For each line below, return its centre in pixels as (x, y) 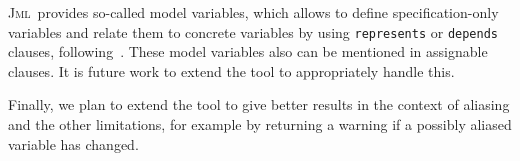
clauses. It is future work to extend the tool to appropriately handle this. (231, 70)
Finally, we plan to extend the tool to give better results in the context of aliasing (259, 104)
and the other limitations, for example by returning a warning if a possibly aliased (260, 124)
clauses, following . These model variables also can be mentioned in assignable (248, 51)
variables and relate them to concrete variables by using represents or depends (253, 31)
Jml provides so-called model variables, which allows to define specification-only (253, 12)
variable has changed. (73, 143)
